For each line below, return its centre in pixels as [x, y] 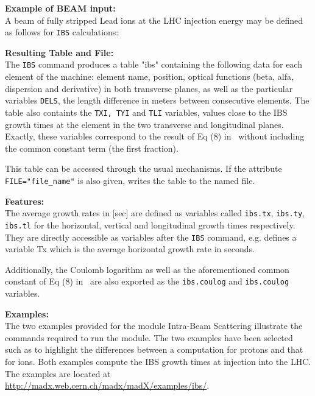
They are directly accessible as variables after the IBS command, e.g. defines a [151, 237]
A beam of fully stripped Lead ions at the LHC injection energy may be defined [154, 20]
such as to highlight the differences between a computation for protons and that [154, 349]
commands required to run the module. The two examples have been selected [149, 337]
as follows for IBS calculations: [62, 32]
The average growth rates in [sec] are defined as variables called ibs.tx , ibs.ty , [155, 213]
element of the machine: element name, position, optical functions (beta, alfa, [149, 76]
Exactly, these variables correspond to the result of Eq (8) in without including [155, 136]
